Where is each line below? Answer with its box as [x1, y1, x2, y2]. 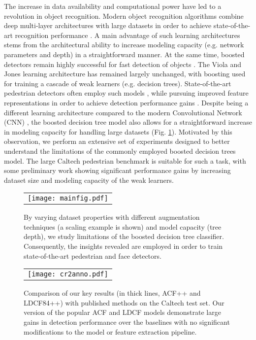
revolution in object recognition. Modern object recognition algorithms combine [4, 10, 244, 21]
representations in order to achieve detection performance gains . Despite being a [4, 97, 249, 107]
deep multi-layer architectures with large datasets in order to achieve [4, 20, 212, 31]
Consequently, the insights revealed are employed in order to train [24, 241, 223, 251]
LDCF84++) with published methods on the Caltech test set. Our [24, 297, 224, 307]
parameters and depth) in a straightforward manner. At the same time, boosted [4, 49, 245, 59]
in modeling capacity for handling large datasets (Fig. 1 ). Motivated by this [4, 126, 232, 136]
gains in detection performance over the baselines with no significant [24, 317, 230, 327]
